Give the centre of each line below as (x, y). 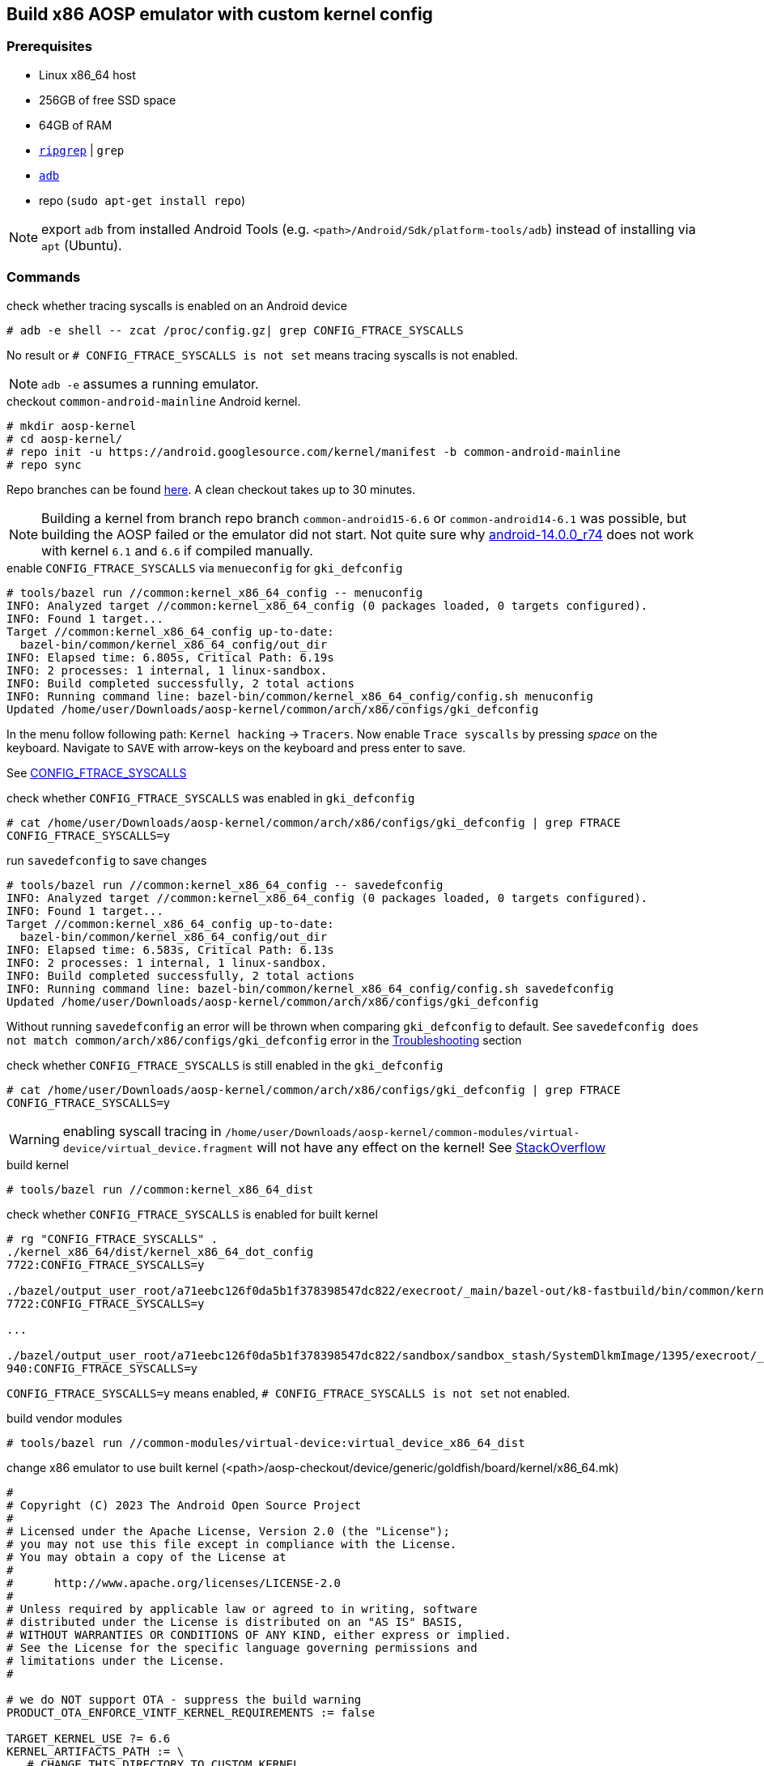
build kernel (38, 1164)
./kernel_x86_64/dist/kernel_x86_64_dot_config (160, 1251)
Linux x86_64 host (87, 74)
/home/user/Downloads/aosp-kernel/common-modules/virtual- (403, 1132)
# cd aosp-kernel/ (65, 438)
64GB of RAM (76, 125)
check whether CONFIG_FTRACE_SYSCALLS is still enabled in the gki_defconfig (225, 1065)
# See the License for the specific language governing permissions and (242, 1647)
